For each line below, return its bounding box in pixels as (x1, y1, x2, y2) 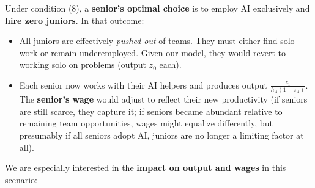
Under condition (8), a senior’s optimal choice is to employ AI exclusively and (5, 2, 310, 14)
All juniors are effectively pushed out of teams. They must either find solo (19, 34, 295, 47)
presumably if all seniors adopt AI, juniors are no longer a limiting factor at (19, 129, 304, 142)
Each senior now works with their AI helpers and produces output (19, 78, 267, 91)
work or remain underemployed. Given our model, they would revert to (19, 46, 286, 59)
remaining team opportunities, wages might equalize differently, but (19, 117, 273, 129)
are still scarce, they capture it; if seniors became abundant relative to (19, 104, 283, 117)
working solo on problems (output (19, 58, 146, 71)
